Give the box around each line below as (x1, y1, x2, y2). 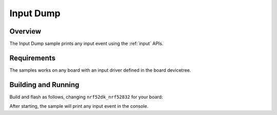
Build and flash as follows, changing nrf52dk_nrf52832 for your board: (9, 94, 163, 100)
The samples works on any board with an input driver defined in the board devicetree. (9, 67, 191, 73)
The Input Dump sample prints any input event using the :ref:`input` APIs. (9, 41, 164, 47)
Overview (9, 27, 42, 36)
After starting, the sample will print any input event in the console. (9, 103, 149, 109)
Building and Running (9, 80, 80, 89)
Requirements (9, 53, 56, 62)
